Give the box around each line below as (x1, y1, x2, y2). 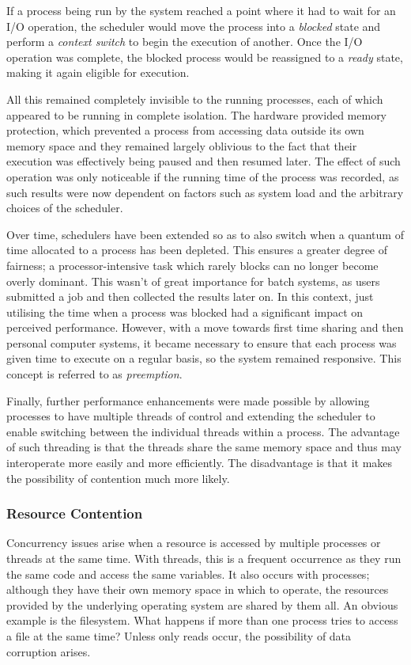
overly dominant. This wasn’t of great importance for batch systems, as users (6, 272, 380, 289)
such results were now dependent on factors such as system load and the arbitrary (6, 184, 404, 200)
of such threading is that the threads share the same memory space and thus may (6, 439, 402, 455)
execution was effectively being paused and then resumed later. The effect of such (6, 153, 401, 169)
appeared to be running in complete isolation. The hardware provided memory (6, 106, 387, 123)
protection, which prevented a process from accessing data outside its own (6, 122, 364, 139)
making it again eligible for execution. (6, 64, 190, 81)
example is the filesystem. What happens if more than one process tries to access (6, 612, 398, 629)
